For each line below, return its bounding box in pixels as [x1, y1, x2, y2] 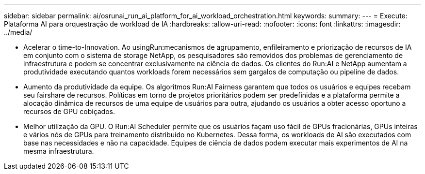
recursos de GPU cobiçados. [23, 107, 115, 116]
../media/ [4, 28, 33, 36]
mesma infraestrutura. [23, 147, 94, 155]
